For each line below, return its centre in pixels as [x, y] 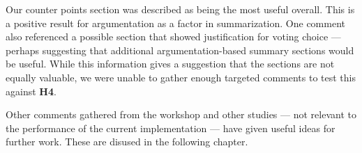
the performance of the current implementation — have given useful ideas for [171, 128]
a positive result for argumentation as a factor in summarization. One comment [175, 23]
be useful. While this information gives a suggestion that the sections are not [170, 64]
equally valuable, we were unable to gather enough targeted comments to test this [181, 77]
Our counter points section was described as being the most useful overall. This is [180, 9]
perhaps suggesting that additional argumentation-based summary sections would [180, 50]
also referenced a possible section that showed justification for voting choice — [173, 37]
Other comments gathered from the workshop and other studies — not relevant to [181, 114]
